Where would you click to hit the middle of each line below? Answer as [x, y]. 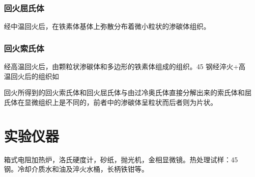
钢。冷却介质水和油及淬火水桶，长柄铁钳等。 [76, 169]
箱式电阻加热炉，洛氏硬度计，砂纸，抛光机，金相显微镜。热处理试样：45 [121, 159]
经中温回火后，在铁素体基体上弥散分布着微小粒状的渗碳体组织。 [107, 26]
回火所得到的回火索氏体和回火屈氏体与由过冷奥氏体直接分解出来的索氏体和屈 [128, 92]
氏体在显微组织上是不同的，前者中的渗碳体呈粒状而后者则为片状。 [111, 102]
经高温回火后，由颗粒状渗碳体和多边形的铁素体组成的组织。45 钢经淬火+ [121, 66]
